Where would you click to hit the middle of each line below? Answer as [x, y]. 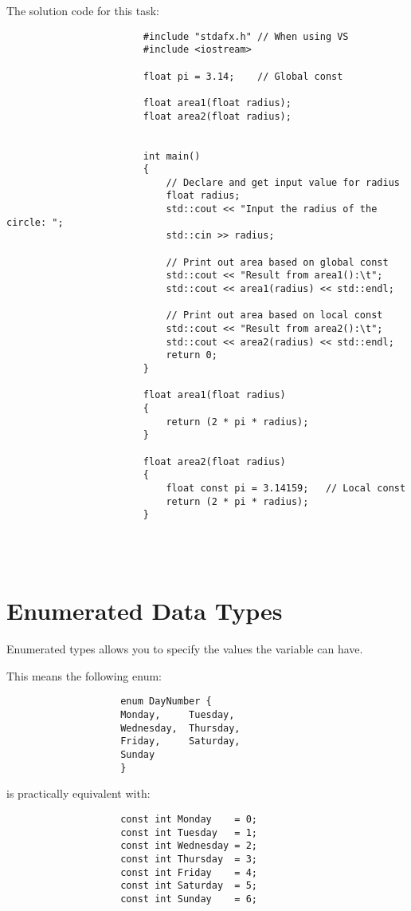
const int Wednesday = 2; [189, 846]
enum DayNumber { [166, 702]
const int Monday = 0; [189, 819]
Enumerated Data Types [145, 611]
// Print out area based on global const [277, 262]
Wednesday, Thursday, [180, 728]
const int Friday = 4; [189, 872]
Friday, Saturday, [180, 741]
